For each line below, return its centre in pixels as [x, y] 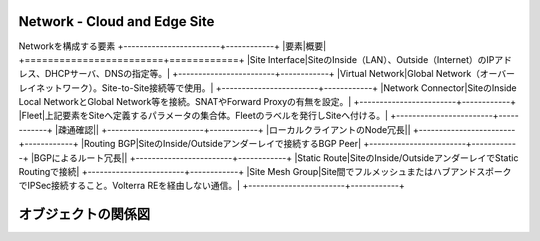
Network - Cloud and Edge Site [116, 21]
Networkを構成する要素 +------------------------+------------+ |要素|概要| [172, 46]
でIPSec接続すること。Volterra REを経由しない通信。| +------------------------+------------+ [211, 186]
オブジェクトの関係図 [84, 214]
